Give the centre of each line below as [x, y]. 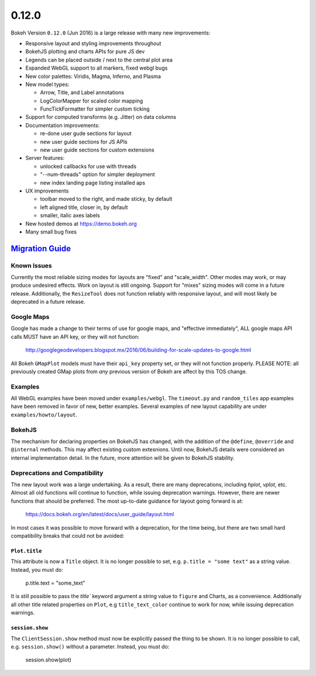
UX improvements [47, 191]
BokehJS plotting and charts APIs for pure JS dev [85, 52]
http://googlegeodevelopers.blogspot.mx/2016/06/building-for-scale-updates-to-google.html [138, 350]
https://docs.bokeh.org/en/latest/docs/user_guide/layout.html [100, 514]
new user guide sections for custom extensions [97, 150]
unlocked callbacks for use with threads [88, 166]
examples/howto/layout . [44, 414]
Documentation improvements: [63, 125]
